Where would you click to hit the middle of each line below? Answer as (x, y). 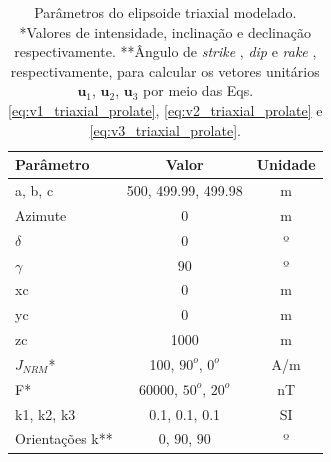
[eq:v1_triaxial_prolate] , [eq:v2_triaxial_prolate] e (165, 109)
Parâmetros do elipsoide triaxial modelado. (165, 12)
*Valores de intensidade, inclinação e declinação (165, 31)
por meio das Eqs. (198, 90)
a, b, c (34, 190)
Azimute (41, 214)
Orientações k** (64, 438)
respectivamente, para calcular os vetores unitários (165, 70)
